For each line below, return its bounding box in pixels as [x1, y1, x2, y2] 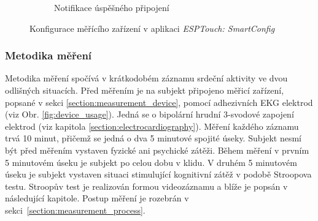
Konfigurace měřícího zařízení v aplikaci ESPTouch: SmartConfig [29, 21, 275, 34]
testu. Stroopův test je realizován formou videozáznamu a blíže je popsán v [5, 179, 288, 192]
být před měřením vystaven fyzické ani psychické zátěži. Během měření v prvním [5, 143, 309, 156]
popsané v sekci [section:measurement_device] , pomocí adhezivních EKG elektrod [5, 96, 313, 108]
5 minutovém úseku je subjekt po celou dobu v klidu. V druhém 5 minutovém [5, 155, 297, 168]
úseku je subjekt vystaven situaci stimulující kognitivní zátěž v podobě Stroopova [5, 168, 312, 181]
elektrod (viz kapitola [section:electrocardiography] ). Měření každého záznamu [5, 119, 299, 132]
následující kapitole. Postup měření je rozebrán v [5, 192, 189, 204]
